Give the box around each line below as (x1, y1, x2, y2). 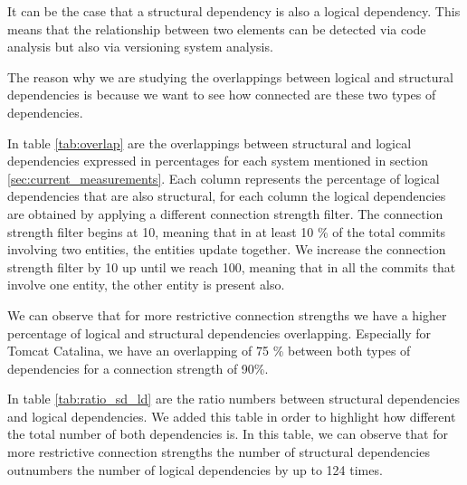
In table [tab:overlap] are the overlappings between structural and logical (7, 133, 412, 152)
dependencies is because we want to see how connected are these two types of (7, 85, 436, 104)
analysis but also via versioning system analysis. (7, 37, 273, 56)
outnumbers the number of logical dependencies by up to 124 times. (7, 460, 383, 479)
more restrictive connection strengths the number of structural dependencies (7, 442, 430, 461)
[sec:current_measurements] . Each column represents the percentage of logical (7, 168, 440, 187)
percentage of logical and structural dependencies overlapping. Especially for (7, 323, 432, 342)
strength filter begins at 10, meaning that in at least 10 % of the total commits (7, 222, 446, 241)
